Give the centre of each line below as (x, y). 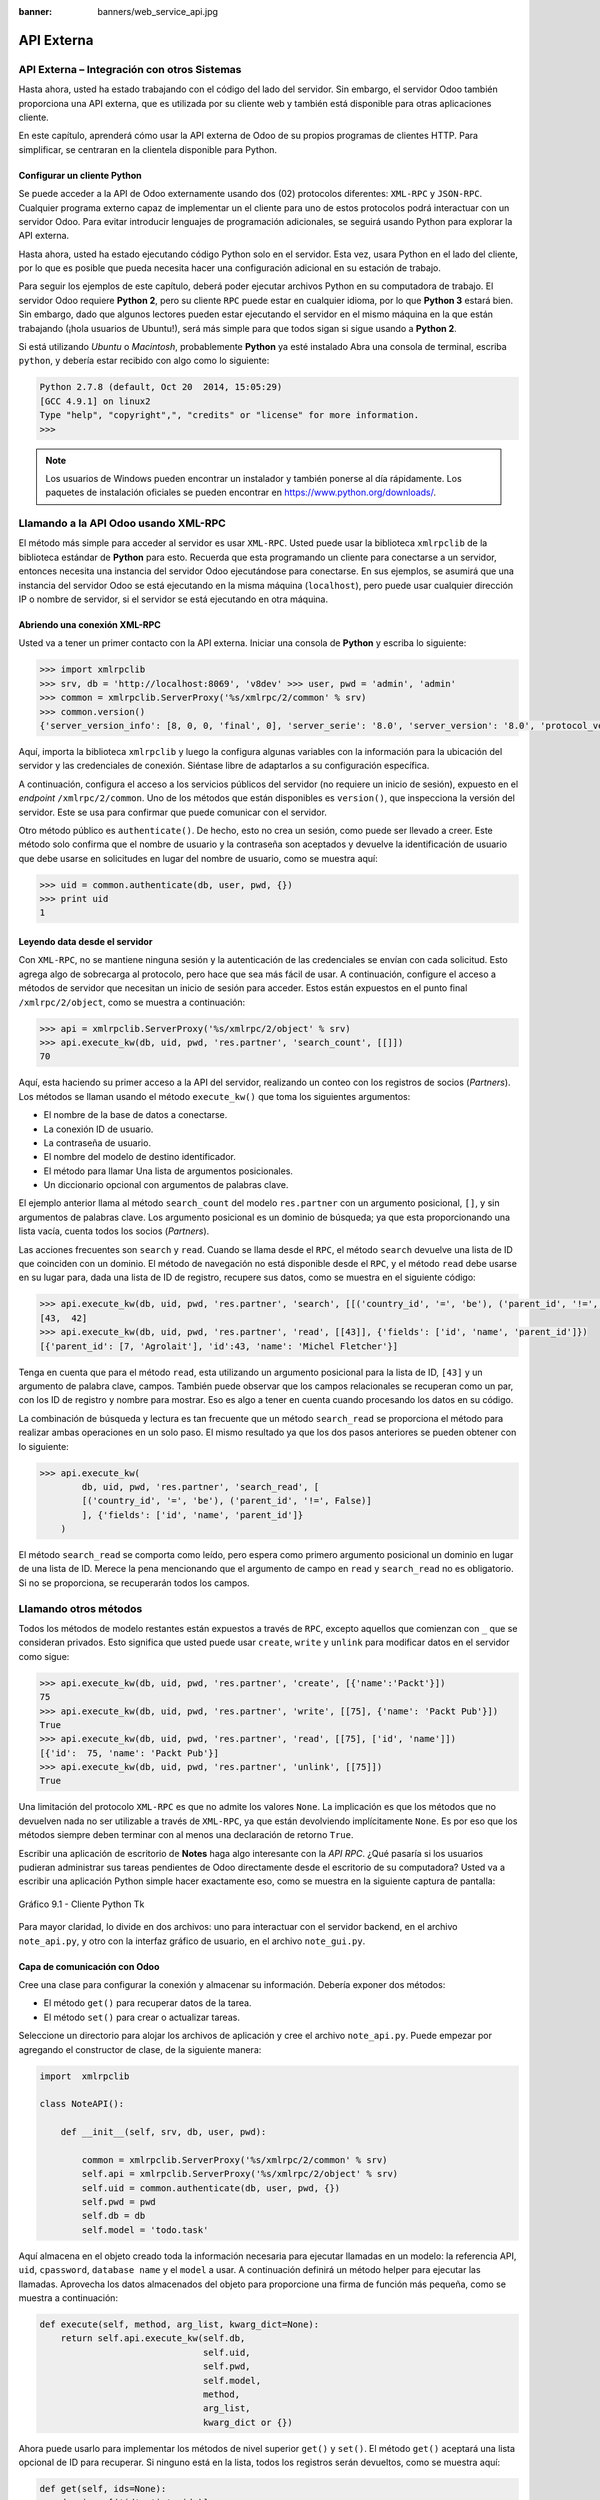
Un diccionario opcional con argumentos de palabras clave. (166, 1185)
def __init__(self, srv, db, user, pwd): (163, 2132)
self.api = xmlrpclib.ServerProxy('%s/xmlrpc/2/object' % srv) (240, 2174)
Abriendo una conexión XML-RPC (90, 625)
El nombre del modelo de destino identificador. (140, 1157)
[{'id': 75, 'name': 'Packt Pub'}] (129, 1753)
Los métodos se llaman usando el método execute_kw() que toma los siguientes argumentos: (214, 1096)
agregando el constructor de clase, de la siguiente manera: (140, 2049)
